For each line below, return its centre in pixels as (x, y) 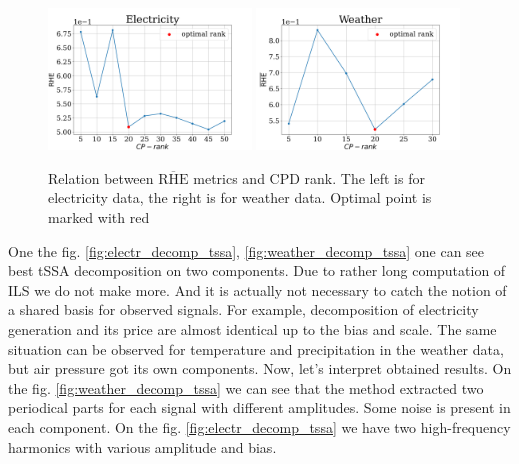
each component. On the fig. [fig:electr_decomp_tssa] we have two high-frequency (259, 427)
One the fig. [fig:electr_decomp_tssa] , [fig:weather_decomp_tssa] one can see (246, 250)
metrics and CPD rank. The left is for (309, 177)
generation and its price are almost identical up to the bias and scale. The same (252, 329)
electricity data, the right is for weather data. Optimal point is (240, 197)
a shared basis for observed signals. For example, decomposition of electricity (243, 309)
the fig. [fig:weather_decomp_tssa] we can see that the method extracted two (246, 387)
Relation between (101, 177)
